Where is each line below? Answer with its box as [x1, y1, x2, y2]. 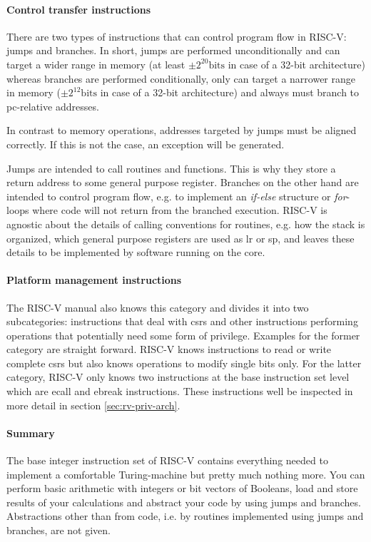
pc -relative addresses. [6, 98, 99, 113]
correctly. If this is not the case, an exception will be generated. [6, 136, 285, 151]
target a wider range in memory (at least [6, 56, 185, 71]
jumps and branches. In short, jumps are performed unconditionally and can [6, 43, 340, 58]
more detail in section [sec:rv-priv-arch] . [6, 397, 181, 412]
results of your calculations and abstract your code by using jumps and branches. [6, 494, 361, 509]
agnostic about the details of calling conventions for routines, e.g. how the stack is [6, 216, 365, 231]
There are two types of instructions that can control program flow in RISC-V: [6, 29, 347, 44]
